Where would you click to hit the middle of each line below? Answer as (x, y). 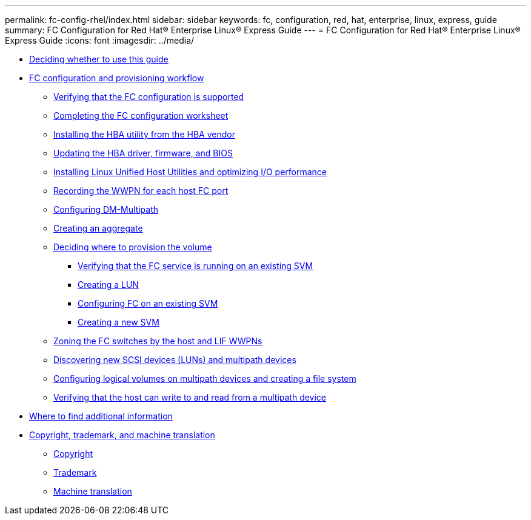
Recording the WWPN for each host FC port (141, 191)
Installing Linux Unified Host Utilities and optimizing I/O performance (190, 172)
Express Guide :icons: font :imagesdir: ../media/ (100, 40)
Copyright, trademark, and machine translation (122, 435)
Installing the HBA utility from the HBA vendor (144, 134)
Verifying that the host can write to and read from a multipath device (190, 397)
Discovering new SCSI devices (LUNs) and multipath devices (175, 360)
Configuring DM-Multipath (106, 209)
